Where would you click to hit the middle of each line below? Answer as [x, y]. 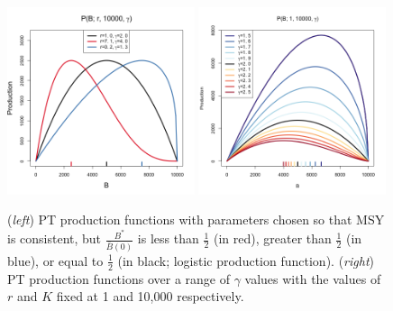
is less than [168, 238]
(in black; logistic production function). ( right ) [246, 260]
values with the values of [313, 278]
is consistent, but [55, 238]
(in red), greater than [272, 238]
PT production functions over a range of [119, 278]
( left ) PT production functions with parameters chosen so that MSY [196, 220]
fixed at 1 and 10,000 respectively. [150, 296]
